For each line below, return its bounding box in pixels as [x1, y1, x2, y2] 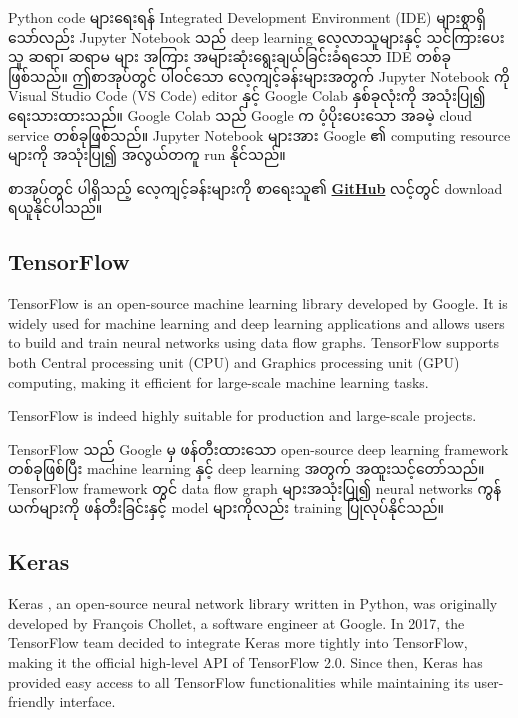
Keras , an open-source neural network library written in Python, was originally [8, 593, 498, 614]
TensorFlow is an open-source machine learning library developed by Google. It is [8, 293, 508, 314]
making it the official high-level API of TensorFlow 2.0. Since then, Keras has [8, 652, 483, 673]
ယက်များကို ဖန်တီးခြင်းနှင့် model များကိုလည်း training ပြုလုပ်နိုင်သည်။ [8, 497, 444, 518]
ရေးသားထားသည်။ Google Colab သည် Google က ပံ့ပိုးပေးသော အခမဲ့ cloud [8, 104, 473, 125]
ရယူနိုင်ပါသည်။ [8, 197, 103, 218]
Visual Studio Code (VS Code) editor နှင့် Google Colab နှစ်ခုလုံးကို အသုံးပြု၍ [8, 85, 486, 106]
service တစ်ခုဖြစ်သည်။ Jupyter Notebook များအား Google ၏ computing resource [8, 124, 511, 145]
